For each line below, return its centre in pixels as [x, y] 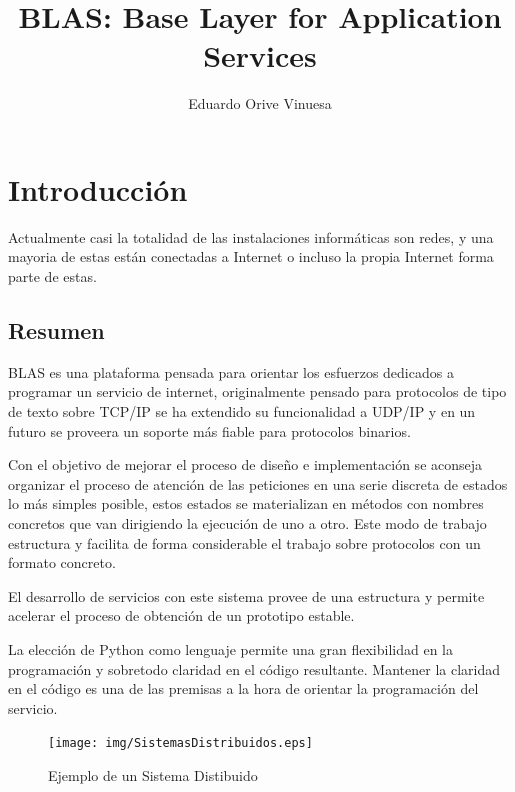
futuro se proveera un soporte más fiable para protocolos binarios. [209, 430]
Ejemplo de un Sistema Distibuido [153, 774]
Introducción [98, 188]
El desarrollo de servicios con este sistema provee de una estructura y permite [246, 595]
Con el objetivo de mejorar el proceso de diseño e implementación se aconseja [245, 464]
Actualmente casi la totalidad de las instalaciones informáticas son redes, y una [251, 236]
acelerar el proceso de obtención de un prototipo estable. [181, 615]
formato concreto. [62, 562]
